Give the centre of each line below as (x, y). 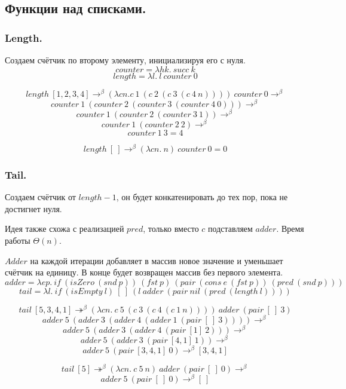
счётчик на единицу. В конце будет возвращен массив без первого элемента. (144, 272)
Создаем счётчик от (40, 197)
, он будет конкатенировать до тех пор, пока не (202, 197)
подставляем (230, 229)
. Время (290, 229)
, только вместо (171, 229)
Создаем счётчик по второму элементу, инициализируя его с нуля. (125, 60)
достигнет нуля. (33, 208)
